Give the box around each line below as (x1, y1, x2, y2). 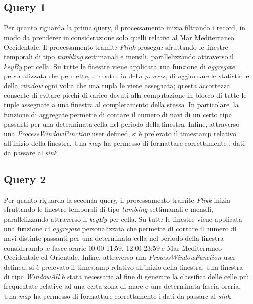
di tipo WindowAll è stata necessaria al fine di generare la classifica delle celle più (4, 271, 249, 281)
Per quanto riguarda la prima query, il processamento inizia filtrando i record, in (4, 23, 246, 33)
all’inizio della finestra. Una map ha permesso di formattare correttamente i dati (4, 138, 245, 148)
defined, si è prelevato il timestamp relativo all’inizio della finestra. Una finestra (4, 261, 243, 272)
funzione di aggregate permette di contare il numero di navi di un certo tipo (4, 109, 232, 119)
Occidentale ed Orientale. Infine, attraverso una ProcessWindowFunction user (4, 252, 236, 262)
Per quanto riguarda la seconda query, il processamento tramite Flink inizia (4, 194, 230, 204)
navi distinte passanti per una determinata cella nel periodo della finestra (4, 233, 224, 243)
